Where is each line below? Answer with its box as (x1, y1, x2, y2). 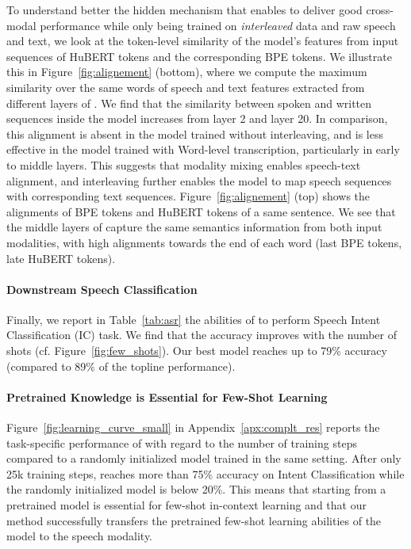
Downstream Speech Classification (6, 280, 198, 297)
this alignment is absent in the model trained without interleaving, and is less (6, 125, 383, 142)
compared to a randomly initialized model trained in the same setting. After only (6, 450, 401, 467)
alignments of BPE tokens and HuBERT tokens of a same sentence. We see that (6, 203, 396, 219)
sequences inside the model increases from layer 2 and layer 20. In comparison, (6, 110, 388, 127)
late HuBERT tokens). (6, 250, 116, 266)
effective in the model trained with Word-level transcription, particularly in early (6, 141, 400, 158)
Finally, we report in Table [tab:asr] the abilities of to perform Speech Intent (6, 311, 381, 327)
